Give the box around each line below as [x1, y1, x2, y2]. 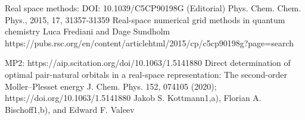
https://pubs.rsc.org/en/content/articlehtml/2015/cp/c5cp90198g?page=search [5, 36, 294, 49]
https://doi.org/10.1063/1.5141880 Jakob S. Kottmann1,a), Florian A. [5, 91, 262, 104]
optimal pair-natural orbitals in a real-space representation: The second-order [5, 68, 287, 80]
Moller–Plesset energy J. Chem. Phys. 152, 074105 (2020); [5, 80, 217, 92]
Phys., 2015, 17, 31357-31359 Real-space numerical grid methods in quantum [5, 13, 285, 26]
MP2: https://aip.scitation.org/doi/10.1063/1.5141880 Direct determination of [5, 56, 291, 69]
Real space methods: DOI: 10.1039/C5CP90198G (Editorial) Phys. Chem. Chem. [5, 2, 301, 14]
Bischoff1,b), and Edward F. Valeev [5, 103, 135, 115]
